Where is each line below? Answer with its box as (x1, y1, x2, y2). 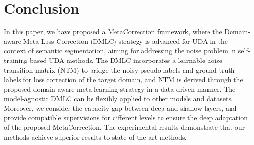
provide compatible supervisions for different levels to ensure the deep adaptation (4, 112, 248, 123)
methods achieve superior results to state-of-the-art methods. (4, 131, 187, 142)
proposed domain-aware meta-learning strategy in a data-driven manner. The (4, 83, 236, 94)
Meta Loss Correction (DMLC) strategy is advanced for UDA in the (23, 36, 228, 46)
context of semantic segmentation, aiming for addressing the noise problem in (4, 45, 236, 56)
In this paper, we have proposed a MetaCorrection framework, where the (4, 26, 222, 37)
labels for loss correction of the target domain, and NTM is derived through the (4, 74, 243, 84)
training (4, 55, 28, 65)
